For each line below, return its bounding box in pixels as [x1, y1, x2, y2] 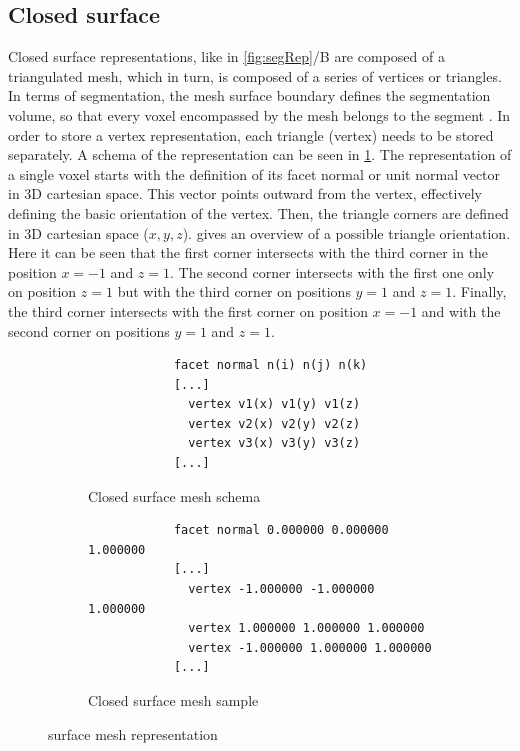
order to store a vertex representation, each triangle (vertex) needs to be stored [8, 124, 494, 145]
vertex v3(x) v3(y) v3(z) [188, 436, 361, 451]
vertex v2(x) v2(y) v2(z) [188, 416, 361, 431]
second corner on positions [8, 320, 170, 341]
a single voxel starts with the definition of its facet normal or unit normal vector [8, 163, 501, 184]
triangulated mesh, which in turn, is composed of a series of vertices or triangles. [8, 65, 502, 86]
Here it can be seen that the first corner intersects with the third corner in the [8, 242, 489, 263]
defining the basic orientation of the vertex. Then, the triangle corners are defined [8, 202, 509, 223]
